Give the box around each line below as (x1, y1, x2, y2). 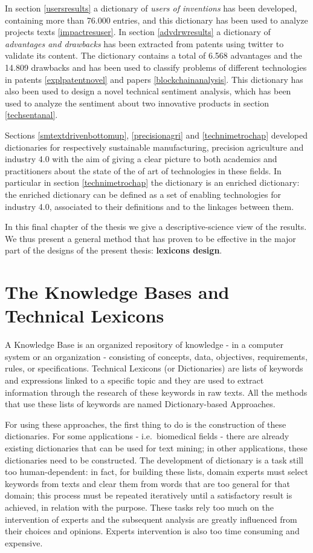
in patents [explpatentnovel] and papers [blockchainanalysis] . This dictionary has (5, 73, 303, 85)
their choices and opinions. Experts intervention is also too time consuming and (5, 525, 300, 537)
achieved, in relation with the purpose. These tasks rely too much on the (5, 500, 274, 513)
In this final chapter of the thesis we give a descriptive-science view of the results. (5, 220, 307, 233)
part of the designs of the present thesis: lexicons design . (5, 244, 222, 257)
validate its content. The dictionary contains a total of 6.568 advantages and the (5, 49, 302, 62)
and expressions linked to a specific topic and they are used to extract (5, 373, 264, 386)
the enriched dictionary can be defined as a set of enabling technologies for (5, 188, 281, 200)
